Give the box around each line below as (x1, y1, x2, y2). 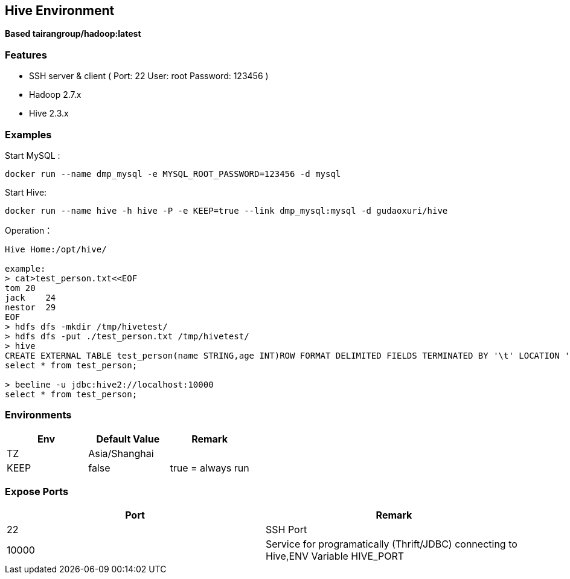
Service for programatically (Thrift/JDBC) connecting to (266, 538, 517, 551)
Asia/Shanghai (88, 447, 154, 459)
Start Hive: (5, 187, 47, 197)
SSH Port (266, 523, 307, 536)
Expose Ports (5, 485, 69, 498)
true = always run (170, 461, 249, 474)
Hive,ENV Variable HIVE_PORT (266, 550, 405, 563)
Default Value (96, 432, 160, 445)
